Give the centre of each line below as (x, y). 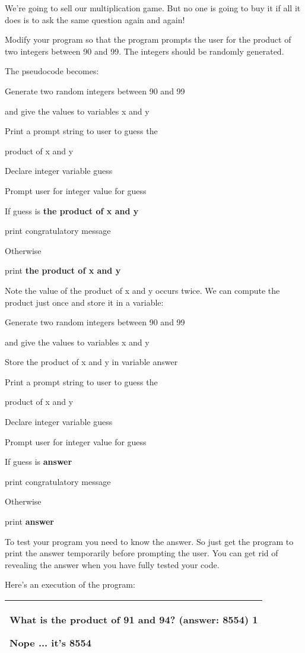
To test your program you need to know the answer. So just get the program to (149, 541)
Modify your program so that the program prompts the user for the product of (148, 39)
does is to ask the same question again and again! (95, 19)
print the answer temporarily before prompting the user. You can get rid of (142, 553)
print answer (29, 522)
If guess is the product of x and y (72, 210)
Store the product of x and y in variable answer (91, 362)
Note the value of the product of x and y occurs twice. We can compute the (142, 290)
